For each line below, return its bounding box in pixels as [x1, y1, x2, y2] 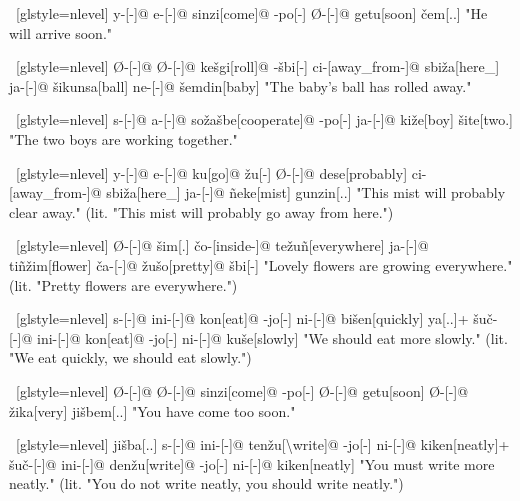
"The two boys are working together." [9, 128, 238, 149]
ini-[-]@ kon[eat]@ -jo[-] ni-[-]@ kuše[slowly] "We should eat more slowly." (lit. [36, 327, 508, 348]
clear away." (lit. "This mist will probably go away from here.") [9, 201, 394, 222]
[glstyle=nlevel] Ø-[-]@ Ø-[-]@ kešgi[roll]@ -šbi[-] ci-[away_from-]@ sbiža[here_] [15, 56, 500, 77]
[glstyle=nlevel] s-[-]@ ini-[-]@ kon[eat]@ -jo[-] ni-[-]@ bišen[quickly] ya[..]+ [15, 308, 469, 329]
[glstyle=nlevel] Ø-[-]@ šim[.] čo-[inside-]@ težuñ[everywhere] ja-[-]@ [15, 235, 429, 256]
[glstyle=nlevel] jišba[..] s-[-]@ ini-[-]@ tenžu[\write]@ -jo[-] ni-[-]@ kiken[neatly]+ [15, 434, 510, 455]
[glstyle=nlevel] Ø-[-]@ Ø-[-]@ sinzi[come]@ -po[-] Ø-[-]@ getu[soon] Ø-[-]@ [15, 380, 469, 401]
